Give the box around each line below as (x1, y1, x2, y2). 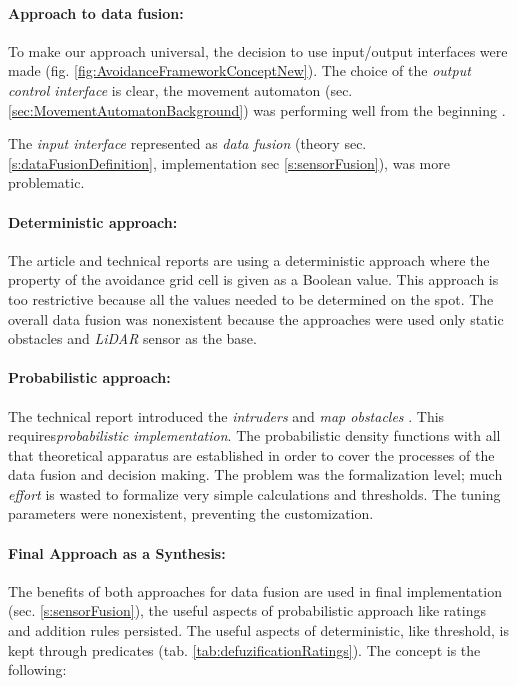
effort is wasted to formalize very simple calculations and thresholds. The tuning (8, 483, 501, 504)
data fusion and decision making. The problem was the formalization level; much (8, 464, 503, 485)
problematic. (8, 172, 85, 193)
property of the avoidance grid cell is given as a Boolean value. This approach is (8, 269, 499, 290)
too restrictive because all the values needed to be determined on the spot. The (8, 288, 494, 309)
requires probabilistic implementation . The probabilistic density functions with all (8, 425, 501, 446)
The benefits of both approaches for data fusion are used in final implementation (8, 580, 502, 601)
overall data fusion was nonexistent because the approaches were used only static (8, 308, 504, 329)
